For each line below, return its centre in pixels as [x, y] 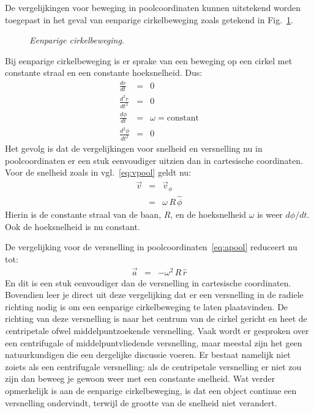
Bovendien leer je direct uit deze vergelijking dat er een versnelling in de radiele [154, 295]
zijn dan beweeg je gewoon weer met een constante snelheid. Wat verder [140, 378]
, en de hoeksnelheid [208, 214]
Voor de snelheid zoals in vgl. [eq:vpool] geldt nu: [98, 172]
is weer [270, 214]
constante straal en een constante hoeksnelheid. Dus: [104, 73]
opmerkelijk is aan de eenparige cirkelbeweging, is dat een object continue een [151, 390]
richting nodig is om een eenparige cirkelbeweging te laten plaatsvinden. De [147, 306]
